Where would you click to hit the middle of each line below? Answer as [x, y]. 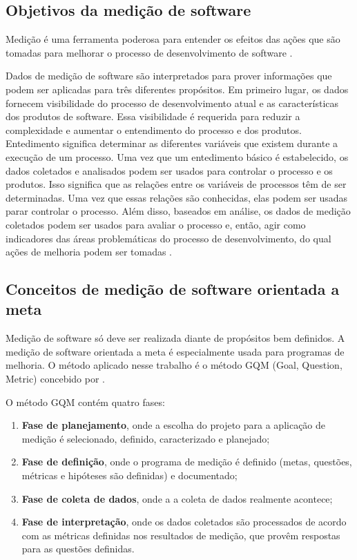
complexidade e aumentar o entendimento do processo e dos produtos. [154, 129]
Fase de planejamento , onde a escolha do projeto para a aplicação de [174, 425]
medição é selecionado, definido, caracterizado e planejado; [146, 438]
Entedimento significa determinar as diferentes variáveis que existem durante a [172, 143]
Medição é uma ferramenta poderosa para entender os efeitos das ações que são [173, 39]
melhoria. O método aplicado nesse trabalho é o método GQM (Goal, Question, [174, 365]
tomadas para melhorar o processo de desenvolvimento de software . [149, 52]
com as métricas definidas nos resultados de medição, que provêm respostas [181, 535]
